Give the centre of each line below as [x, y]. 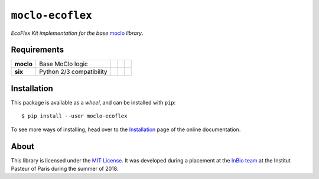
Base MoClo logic [64, 64]
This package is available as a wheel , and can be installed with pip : [93, 102]
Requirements [38, 50]
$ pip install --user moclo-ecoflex [74, 116]
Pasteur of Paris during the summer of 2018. [65, 169]
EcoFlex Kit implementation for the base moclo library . [77, 33]
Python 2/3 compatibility [73, 72]
